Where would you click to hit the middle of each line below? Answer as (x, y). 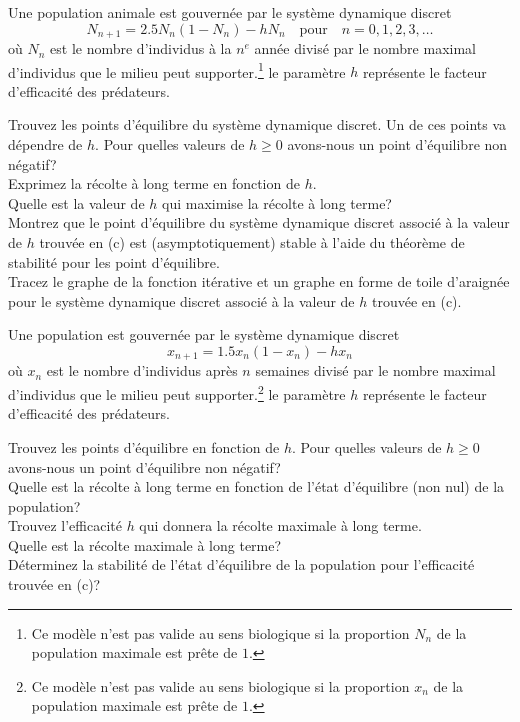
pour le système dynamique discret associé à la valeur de (181, 300)
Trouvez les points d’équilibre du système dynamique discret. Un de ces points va (257, 124)
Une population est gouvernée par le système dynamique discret (204, 334)
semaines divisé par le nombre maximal (375, 370)
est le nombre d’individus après (142, 370)
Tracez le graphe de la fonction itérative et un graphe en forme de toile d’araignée (259, 281)
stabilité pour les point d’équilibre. (114, 261)
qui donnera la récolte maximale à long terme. (280, 525)
